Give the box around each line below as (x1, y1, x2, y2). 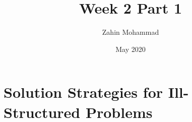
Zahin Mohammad (102, 27, 159, 37)
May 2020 (115, 43, 146, 54)
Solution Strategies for (4, 82, 163, 102)
